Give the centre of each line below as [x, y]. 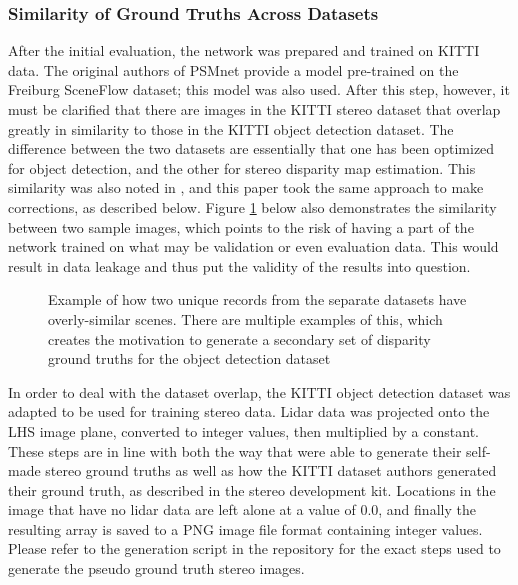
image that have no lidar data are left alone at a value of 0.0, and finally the [242, 509]
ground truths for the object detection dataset [189, 358]
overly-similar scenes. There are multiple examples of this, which [245, 318]
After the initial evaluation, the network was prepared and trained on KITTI [244, 50]
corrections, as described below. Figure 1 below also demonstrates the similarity [252, 206]
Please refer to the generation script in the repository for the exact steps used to [254, 548]
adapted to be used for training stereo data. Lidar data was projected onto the [249, 411]
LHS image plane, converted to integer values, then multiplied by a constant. [243, 430]
